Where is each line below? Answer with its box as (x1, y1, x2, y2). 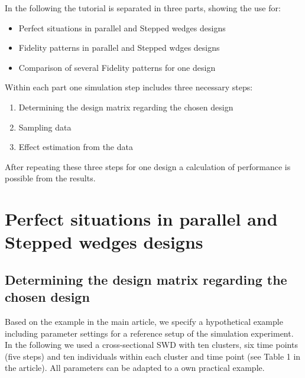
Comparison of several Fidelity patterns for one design (18, 61, 216, 73)
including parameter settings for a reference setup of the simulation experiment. (5, 327, 294, 339)
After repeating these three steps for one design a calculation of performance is (5, 160, 291, 172)
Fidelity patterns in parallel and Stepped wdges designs (18, 41, 220, 54)
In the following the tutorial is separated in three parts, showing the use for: (5, 2, 281, 14)
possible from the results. (5, 172, 96, 184)
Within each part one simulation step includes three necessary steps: (5, 81, 253, 93)
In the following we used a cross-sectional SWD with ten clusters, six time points (5, 338, 298, 351)
